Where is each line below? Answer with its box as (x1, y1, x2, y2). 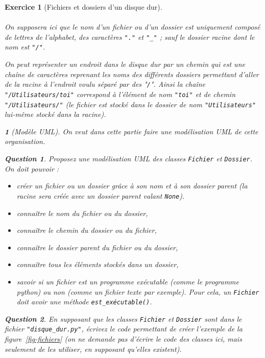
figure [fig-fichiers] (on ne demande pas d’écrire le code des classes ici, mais (5, 333, 242, 344)
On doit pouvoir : (5, 163, 59, 174)
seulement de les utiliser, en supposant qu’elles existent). (5, 343, 182, 354)
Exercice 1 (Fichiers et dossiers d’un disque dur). (5, 2, 162, 12)
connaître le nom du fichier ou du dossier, (16, 207, 148, 218)
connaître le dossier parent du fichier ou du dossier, (16, 242, 178, 252)
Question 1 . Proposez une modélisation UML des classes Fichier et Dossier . (5, 153, 253, 164)
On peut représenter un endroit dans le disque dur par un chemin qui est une (5, 59, 245, 69)
